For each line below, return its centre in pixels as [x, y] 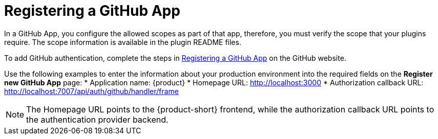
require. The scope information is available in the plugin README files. [123, 42]
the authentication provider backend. [97, 119]
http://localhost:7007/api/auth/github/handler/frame [91, 91]
